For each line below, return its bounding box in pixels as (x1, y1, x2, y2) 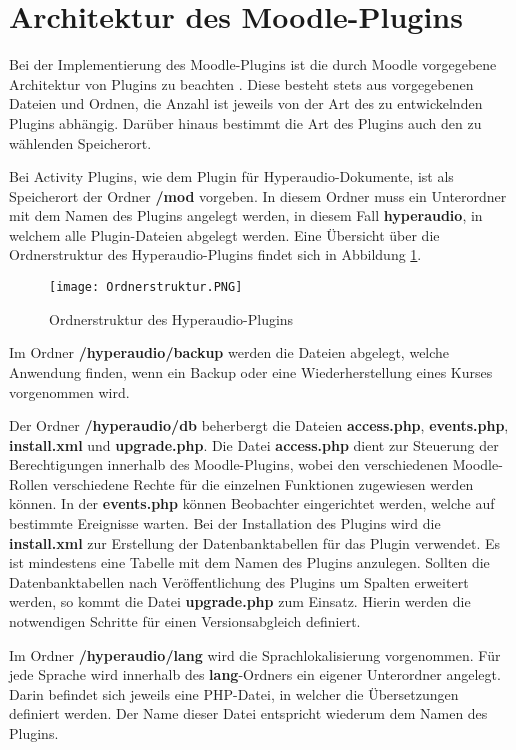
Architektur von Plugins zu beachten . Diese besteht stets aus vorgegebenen (9, 73, 474, 94)
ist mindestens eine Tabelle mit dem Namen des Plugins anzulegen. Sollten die (9, 552, 490, 573)
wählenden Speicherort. (9, 132, 152, 153)
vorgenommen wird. (9, 381, 130, 402)
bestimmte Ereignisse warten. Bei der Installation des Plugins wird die (9, 513, 441, 534)
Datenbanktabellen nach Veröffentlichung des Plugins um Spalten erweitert (9, 571, 469, 592)
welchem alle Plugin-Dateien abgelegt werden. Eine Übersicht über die (9, 224, 440, 245)
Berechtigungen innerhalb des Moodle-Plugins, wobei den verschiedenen (9, 454, 449, 475)
